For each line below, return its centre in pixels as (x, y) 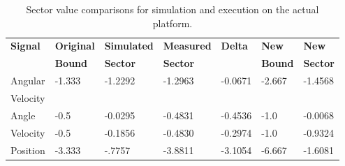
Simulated (129, 46)
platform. (172, 23)
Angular (28, 81)
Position (28, 150)
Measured (187, 46)
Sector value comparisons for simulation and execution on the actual (172, 9)
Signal (25, 46)
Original (75, 46)
